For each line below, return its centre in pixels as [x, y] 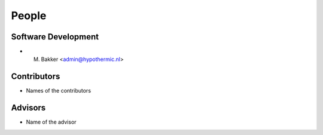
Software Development [55, 37]
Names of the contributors [59, 91]
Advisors [28, 108]
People [29, 16]
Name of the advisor [51, 122]
